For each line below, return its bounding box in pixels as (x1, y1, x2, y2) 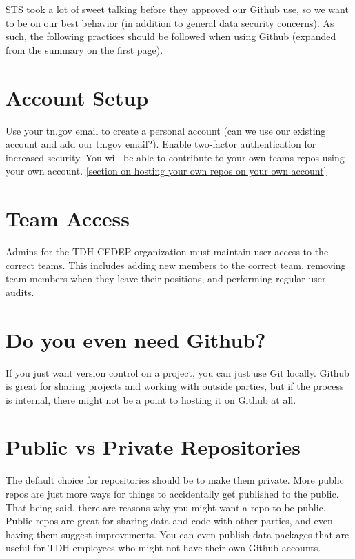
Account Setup (6, 83, 149, 111)
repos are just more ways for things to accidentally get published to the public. (6, 487, 339, 500)
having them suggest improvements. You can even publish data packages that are (6, 527, 349, 541)
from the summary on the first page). (6, 42, 163, 57)
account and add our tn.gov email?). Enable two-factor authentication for (6, 137, 316, 151)
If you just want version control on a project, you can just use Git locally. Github (6, 365, 349, 380)
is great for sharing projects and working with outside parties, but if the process (6, 379, 344, 393)
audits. (6, 284, 34, 299)
